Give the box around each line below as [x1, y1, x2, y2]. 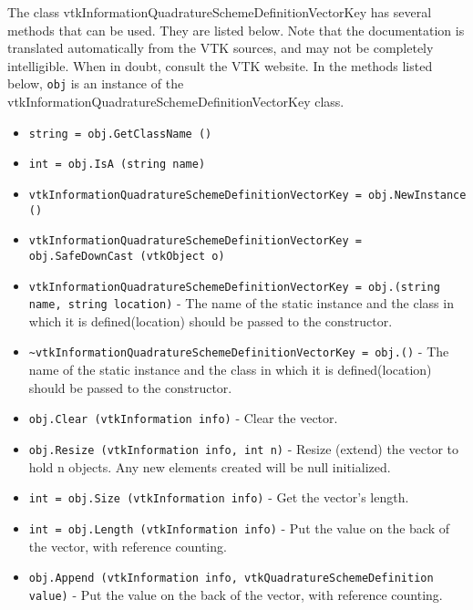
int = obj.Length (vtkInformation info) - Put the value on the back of [28, 518, 450, 537]
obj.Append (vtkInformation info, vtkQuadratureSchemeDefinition [28, 572, 434, 585]
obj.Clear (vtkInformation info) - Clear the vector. [28, 408, 338, 428]
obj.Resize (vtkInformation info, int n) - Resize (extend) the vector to [28, 439, 458, 458]
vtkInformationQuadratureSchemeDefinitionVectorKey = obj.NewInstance [28, 188, 467, 202]
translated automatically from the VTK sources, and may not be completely [7, 38, 434, 57]
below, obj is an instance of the [7, 74, 184, 93]
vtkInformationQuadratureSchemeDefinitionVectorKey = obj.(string [28, 280, 440, 294]
